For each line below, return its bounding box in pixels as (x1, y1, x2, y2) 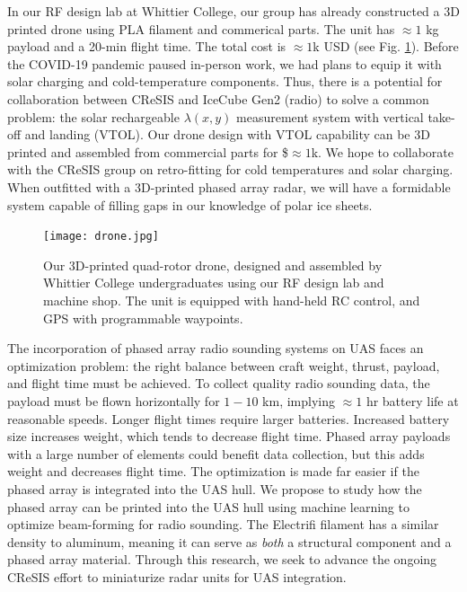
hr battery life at (366, 391, 459, 410)
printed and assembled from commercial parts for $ (7, 142, 289, 161)
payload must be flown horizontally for (7, 391, 220, 410)
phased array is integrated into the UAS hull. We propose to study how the (7, 479, 422, 498)
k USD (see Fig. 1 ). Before (313, 37, 459, 56)
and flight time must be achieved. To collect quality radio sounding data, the (7, 374, 430, 393)
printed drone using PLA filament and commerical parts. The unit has (7, 19, 395, 38)
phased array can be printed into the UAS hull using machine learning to (7, 497, 410, 516)
